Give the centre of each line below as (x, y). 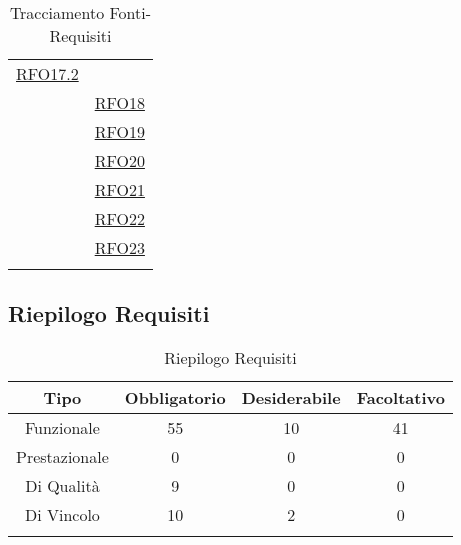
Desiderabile (291, 398)
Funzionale (62, 428)
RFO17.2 (47, 73)
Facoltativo (400, 398)
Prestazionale (62, 457)
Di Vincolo (62, 515)
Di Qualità (62, 486)
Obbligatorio (175, 398)
